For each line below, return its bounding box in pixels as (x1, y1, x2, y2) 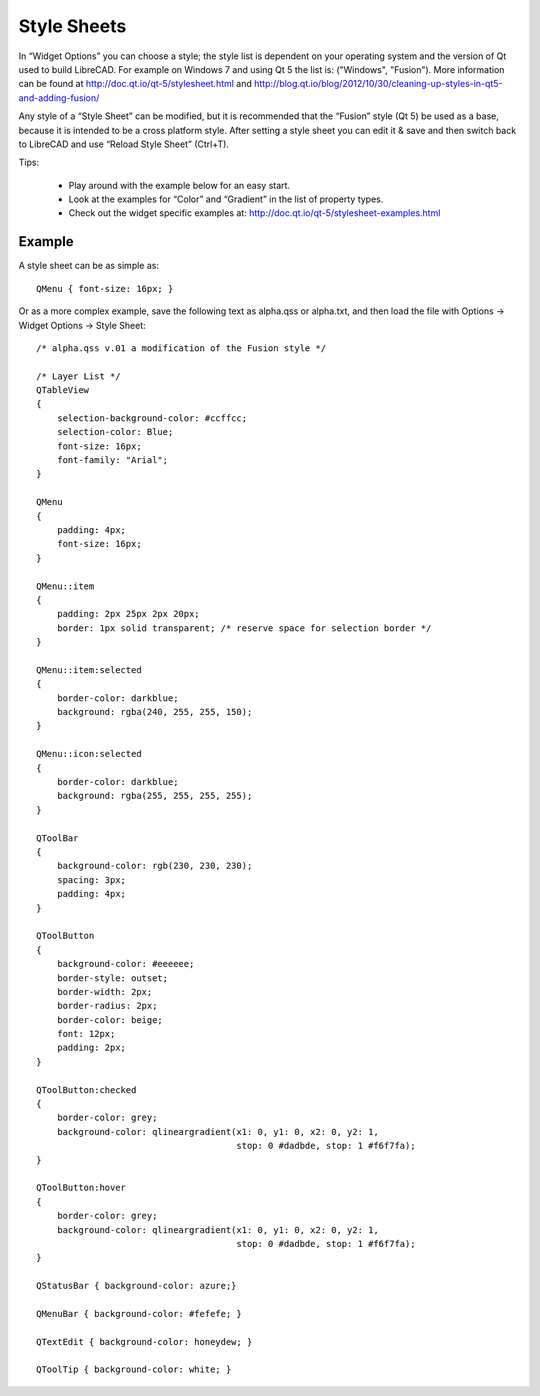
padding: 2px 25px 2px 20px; (56, 608, 200, 620)
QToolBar (36, 832, 79, 844)
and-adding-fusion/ (18, 91, 100, 104)
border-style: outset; (56, 972, 169, 984)
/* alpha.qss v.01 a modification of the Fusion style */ (36, 342, 327, 354)
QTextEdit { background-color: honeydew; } (36, 1336, 253, 1347)
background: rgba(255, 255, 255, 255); (56, 790, 253, 802)
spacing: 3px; (56, 874, 127, 885)
